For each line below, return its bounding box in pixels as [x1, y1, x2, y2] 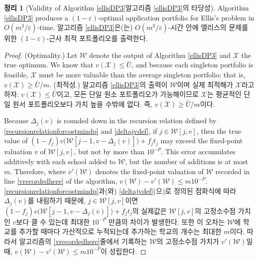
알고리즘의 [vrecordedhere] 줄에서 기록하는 [19, 236, 147, 246]
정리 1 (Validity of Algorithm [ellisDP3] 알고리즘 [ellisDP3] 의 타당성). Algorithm [4, 2, 249, 12]
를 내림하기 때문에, [27, 195, 86, 206]
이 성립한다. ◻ [100, 246, 146, 256]
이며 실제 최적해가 [177, 79, 233, 89]
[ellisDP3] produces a [4, 12, 68, 22]
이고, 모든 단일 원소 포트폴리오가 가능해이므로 [57, 89, 199, 99]
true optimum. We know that [4, 59, 94, 70]
